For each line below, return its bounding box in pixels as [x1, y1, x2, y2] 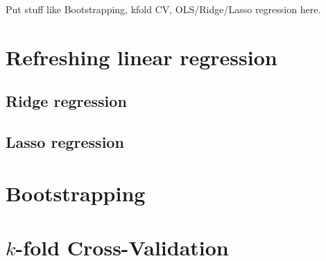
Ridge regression [6, 90, 127, 112]
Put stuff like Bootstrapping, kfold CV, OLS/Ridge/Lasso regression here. [6, 2, 321, 16]
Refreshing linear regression [6, 42, 277, 71]
